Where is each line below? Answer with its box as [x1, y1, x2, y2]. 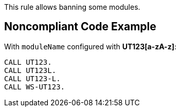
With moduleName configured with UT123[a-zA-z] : [4, 42, 177, 51]
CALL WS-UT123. [4, 82, 65, 91]
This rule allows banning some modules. [4, 3, 140, 11]
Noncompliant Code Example [4, 20, 156, 33]
